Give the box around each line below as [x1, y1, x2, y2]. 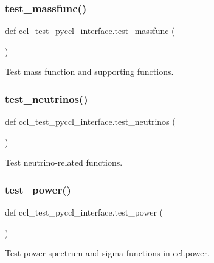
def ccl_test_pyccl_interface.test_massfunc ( [5, 24, 175, 37]
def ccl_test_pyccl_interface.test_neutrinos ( [5, 115, 176, 128]
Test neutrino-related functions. [5, 156, 123, 169]
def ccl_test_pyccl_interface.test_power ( [5, 206, 163, 219]
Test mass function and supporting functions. [5, 65, 174, 78]
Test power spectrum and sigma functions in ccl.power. [5, 247, 210, 259]
